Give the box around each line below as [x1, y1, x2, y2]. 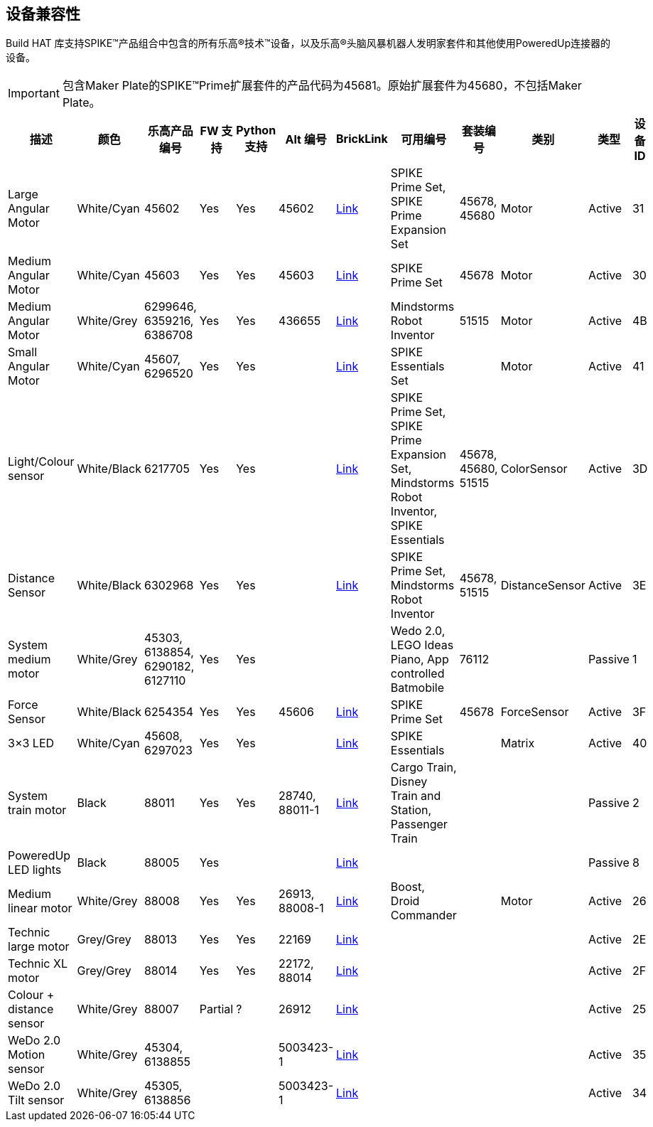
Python [236, 123, 276, 138]
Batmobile [390, 680, 445, 695]
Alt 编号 [285, 132, 327, 147]
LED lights [8, 862, 62, 877]
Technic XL [8, 956, 68, 971]
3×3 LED [8, 736, 55, 751]
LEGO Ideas [390, 638, 454, 653]
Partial [199, 1002, 234, 1017]
